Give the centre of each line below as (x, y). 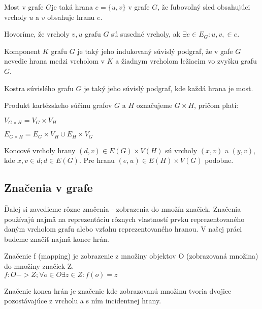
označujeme (154, 105)
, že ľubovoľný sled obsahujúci (204, 7)
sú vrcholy (181, 150)
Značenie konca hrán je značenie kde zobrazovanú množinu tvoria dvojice (118, 290)
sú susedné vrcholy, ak (146, 34)
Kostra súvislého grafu (39, 88)
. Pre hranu (97, 160)
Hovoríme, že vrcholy (37, 34)
